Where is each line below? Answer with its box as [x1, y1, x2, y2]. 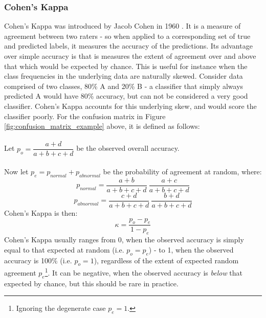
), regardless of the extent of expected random [94, 255, 239, 265]
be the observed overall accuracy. [76, 143, 180, 153]
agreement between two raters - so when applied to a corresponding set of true [4, 30, 251, 41]
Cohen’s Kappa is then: [4, 207, 78, 218]
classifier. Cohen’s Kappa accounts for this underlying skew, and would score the [4, 100, 257, 111]
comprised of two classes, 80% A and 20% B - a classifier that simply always [4, 80, 243, 91]
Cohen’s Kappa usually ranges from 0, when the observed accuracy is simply [4, 234, 244, 245]
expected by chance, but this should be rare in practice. [4, 278, 179, 288]
